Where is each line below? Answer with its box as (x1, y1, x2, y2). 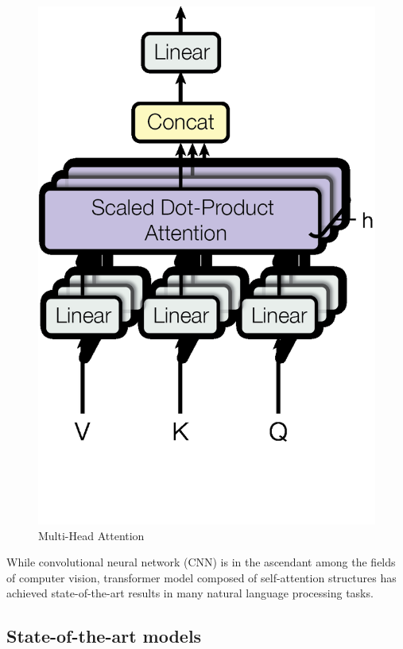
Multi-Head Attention (38, 527, 145, 543)
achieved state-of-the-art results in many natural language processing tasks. (6, 585, 374, 601)
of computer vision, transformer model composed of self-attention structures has (6, 569, 397, 585)
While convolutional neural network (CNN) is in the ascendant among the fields (6, 554, 396, 570)
